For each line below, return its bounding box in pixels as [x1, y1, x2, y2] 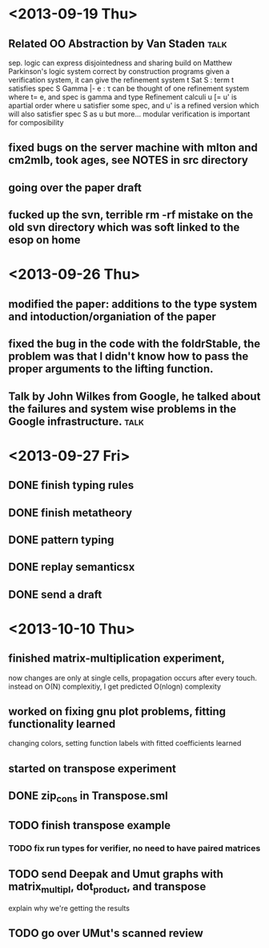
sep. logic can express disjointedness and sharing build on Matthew [8, 58, 232, 67]
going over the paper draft [8, 181, 143, 194]
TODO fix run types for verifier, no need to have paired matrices [8, 842, 261, 853]
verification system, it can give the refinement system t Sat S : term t [8, 75, 235, 84]
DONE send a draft [8, 588, 102, 601]
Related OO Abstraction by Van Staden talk [8, 37, 227, 51]
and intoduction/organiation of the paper [8, 310, 216, 323]
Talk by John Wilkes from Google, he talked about [8, 389, 261, 403]
